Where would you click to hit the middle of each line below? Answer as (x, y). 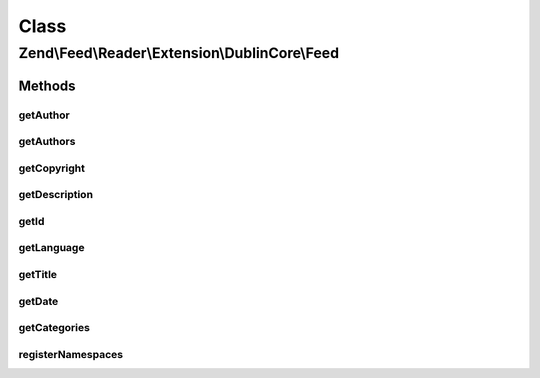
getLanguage (51, 248)
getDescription (56, 195)
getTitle (38, 274)
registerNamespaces (71, 354)
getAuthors (47, 142)
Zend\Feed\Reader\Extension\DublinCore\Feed (179, 53)
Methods (47, 85)
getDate (38, 301)
